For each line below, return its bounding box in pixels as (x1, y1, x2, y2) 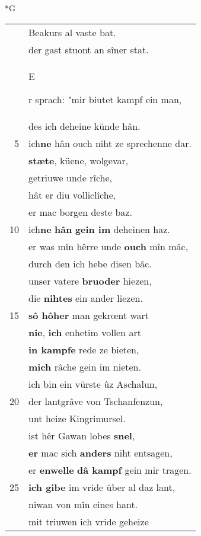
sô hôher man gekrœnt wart (28, 308, 149, 322)
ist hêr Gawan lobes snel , (28, 428, 135, 442)
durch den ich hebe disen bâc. (28, 256, 152, 270)
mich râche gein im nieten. (28, 359, 141, 374)
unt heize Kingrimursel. (28, 411, 126, 425)
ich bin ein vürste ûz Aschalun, (28, 377, 158, 391)
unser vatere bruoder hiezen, (28, 273, 152, 288)
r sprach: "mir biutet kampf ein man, (28, 92, 182, 106)
